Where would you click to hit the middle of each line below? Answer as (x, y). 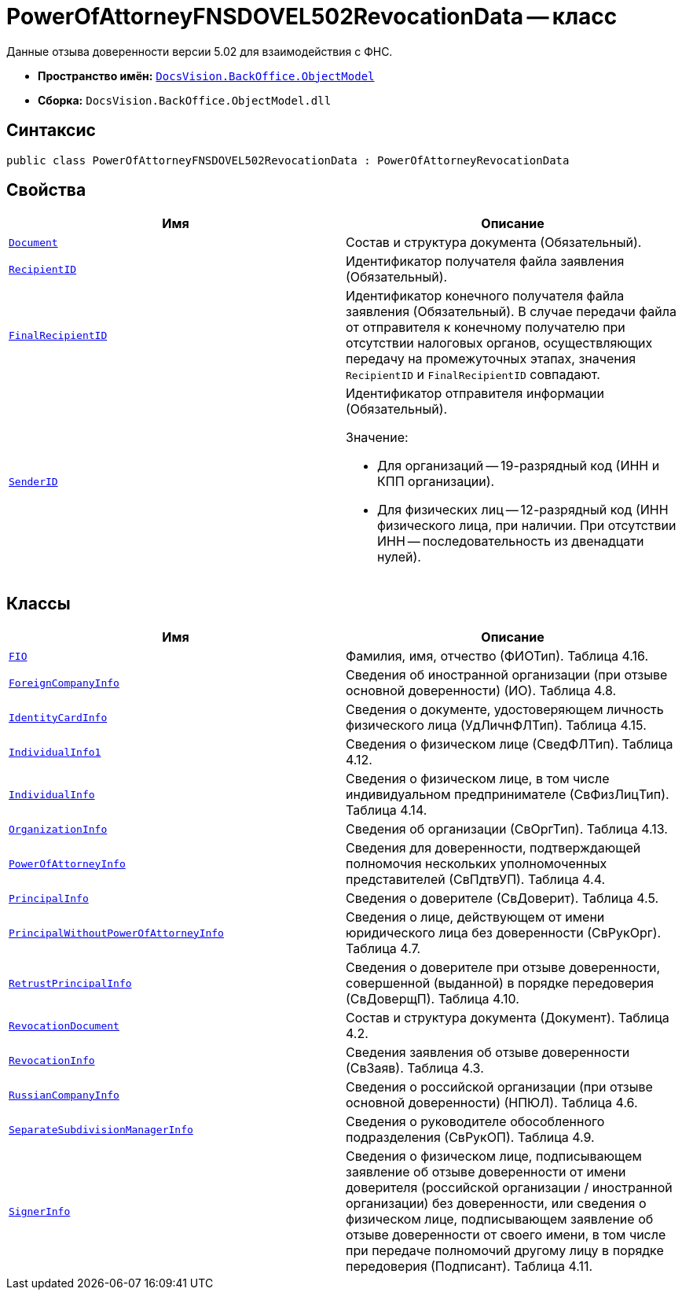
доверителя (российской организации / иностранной (509, 1188)
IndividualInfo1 (55, 752)
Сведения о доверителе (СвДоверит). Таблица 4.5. (502, 898)
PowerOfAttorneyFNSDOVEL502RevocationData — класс (312, 17)
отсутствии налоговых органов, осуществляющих (499, 343)
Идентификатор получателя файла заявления (485, 261)
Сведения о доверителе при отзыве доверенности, (503, 968)
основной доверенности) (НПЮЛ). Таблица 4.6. (492, 1103)
